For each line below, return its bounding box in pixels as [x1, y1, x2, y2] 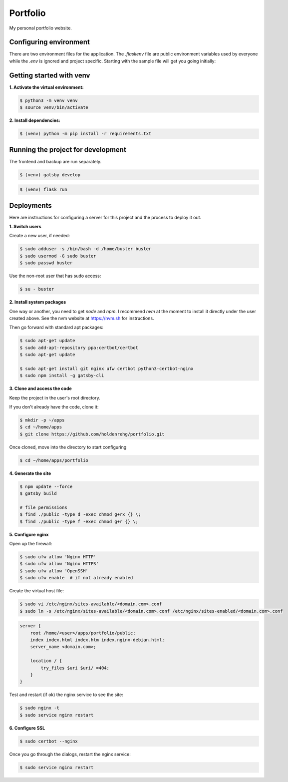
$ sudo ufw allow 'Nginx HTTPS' [19, 561, 99, 567]
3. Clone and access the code [9, 386, 72, 391]
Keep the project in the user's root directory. [9, 394, 101, 400]
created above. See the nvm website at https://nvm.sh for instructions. [9, 315, 154, 321]
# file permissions [19, 504, 67, 510]
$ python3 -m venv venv [19, 97, 78, 103]
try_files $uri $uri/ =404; [40, 665, 110, 671]
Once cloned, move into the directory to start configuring [9, 444, 127, 450]
